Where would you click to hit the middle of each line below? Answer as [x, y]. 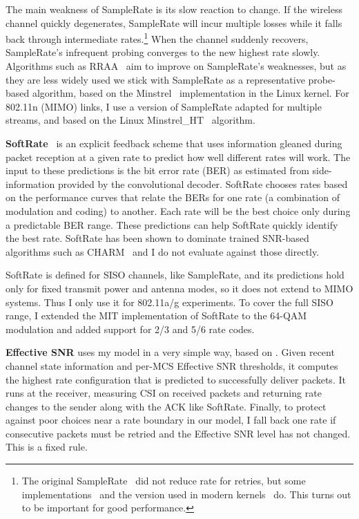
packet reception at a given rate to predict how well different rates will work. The [178, 157]
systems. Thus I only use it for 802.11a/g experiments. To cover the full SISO [169, 302]
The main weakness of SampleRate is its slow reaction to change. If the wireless [174, 9]
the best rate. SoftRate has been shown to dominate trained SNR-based [157, 238]
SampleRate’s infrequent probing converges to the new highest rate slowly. [163, 52]
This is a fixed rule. [47, 447]
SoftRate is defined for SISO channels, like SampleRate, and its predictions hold [175, 275]
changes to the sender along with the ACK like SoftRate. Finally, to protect [166, 406]
